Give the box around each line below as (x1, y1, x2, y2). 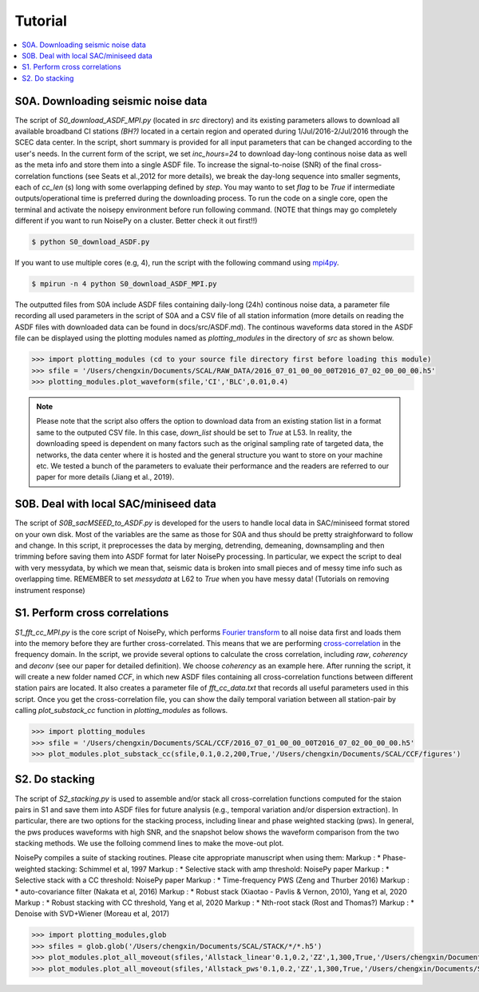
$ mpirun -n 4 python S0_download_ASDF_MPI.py (31, 280, 217, 289)
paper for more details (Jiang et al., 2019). (36, 472, 175, 482)
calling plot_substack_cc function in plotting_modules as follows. (14, 706, 228, 715)
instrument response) (14, 585, 85, 595)
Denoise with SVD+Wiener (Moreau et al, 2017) (14, 909, 170, 918)
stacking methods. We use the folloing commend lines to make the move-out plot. (14, 839, 284, 848)
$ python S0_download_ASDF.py (31, 237, 150, 247)
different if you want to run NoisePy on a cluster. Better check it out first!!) (14, 216, 258, 225)
